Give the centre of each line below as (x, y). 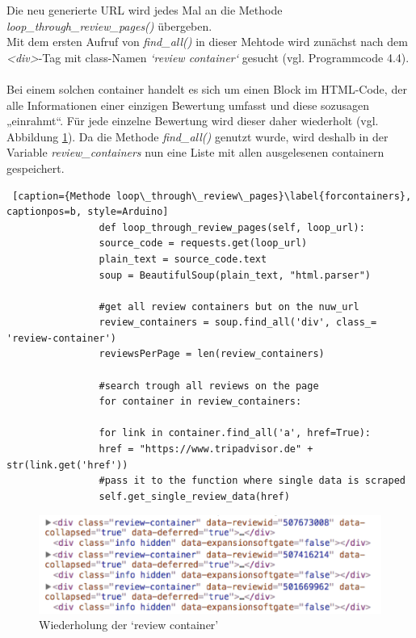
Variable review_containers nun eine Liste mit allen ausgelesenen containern (195, 152)
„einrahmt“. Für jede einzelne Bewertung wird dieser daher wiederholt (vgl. (193, 121)
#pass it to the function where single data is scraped (252, 481)
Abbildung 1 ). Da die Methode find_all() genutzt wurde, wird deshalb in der (197, 136)
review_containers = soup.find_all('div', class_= (238, 323)
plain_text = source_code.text (183, 259)
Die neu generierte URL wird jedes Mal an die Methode (145, 10)
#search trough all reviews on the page (209, 386)
